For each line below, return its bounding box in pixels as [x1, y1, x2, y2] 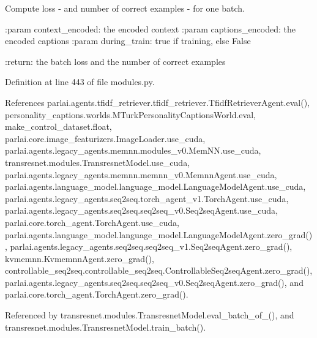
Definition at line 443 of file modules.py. [5, 75, 155, 88]
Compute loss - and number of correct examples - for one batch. [5, 2, 245, 14]
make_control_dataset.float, [5, 120, 112, 133]
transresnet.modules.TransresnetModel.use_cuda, [5, 156, 190, 168]
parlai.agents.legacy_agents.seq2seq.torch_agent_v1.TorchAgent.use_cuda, [5, 192, 289, 205]
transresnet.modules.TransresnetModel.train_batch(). [5, 320, 206, 333]
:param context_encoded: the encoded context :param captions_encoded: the [5, 22, 296, 35]
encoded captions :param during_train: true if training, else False [5, 34, 251, 47]
